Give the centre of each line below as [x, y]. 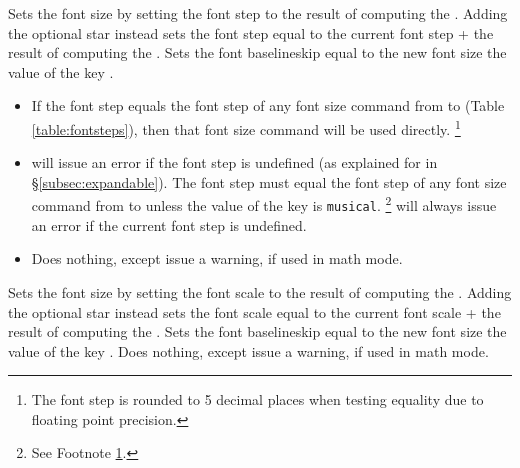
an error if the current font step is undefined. [169, 224]
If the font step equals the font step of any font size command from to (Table [268, 105]
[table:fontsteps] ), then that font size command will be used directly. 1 [246, 127]
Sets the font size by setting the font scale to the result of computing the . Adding [260, 291]
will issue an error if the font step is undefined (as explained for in [234, 162]
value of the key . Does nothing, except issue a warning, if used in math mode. [248, 350]
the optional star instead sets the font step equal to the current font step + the [251, 32]
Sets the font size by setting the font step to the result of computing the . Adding [258, 13]
